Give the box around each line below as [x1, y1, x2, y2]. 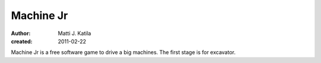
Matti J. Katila [58, 30, 92, 37]
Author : [11, 30, 31, 37]
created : [11, 37, 33, 45]
